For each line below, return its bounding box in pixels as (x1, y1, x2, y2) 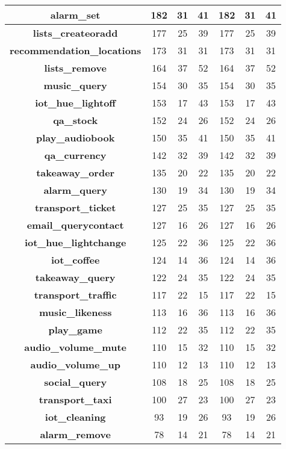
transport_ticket (34, 200, 116, 214)
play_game (48, 323, 102, 336)
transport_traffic (34, 288, 117, 302)
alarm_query (43, 183, 107, 197)
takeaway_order (36, 166, 115, 179)
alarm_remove (40, 427, 111, 441)
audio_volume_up (30, 358, 120, 371)
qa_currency (44, 148, 107, 162)
